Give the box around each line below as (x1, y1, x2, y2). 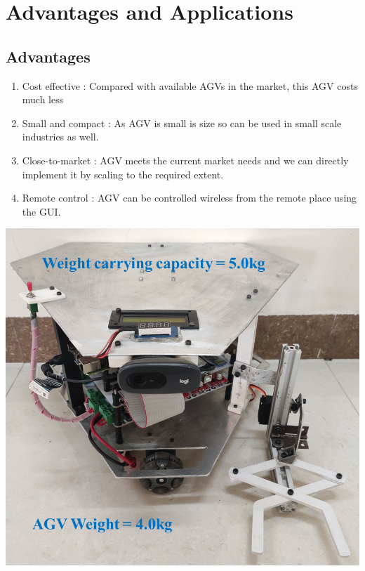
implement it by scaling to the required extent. (22, 166, 224, 181)
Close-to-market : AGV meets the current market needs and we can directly (22, 152, 349, 167)
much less (22, 92, 64, 107)
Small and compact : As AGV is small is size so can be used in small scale (22, 115, 342, 130)
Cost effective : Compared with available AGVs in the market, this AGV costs (22, 78, 358, 93)
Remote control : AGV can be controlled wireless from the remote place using (22, 190, 357, 205)
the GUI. (22, 204, 61, 218)
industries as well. (22, 129, 99, 144)
